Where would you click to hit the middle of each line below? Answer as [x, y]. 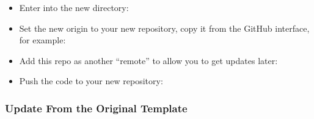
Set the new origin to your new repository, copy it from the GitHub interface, [164, 28]
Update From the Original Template [96, 108]
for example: [42, 40]
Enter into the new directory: [74, 7]
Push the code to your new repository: [91, 81]
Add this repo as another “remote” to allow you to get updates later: [148, 60]
